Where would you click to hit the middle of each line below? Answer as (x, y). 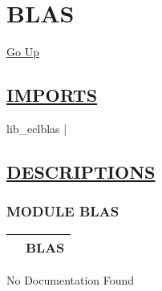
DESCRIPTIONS (81, 171)
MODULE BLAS (63, 211)
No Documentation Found (71, 279)
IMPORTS (52, 95)
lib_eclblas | (37, 128)
